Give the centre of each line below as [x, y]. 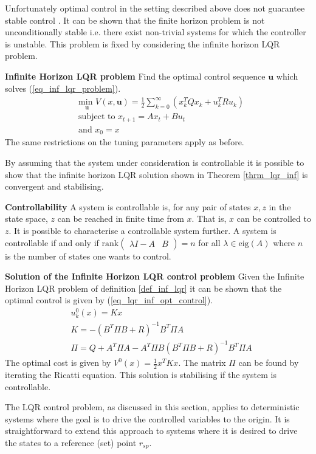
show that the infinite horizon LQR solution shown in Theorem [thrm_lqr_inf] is [156, 174]
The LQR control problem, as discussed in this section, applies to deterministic [152, 407]
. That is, [209, 218]
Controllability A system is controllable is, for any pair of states [128, 206]
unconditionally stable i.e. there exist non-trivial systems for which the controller [156, 32]
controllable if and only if [52, 242]
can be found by [269, 363]
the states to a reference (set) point [71, 443]
